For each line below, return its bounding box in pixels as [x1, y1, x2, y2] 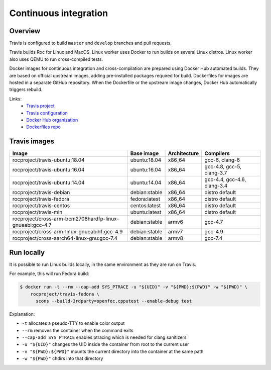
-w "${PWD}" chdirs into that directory [22, 355, 103, 361]
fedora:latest [130, 196, 161, 203]
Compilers [204, 150, 230, 157]
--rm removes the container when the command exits [22, 327, 133, 333]
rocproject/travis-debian [12, 189, 70, 196]
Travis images [9, 137, 55, 146]
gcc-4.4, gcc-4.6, [204, 176, 246, 183]
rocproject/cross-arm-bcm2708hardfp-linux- [12, 215, 119, 222]
